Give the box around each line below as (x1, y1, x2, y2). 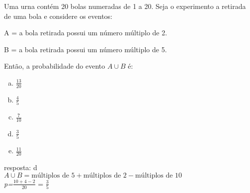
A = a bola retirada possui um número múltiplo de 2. (4, 27, 167, 38)
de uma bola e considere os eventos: (4, 10, 113, 21)
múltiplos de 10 (135, 172, 182, 179)
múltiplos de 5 (31, 172, 75, 179)
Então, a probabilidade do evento (4, 61, 105, 71)
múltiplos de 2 (83, 172, 127, 179)
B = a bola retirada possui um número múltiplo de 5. (4, 44, 167, 54)
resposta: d (4, 162, 37, 173)
